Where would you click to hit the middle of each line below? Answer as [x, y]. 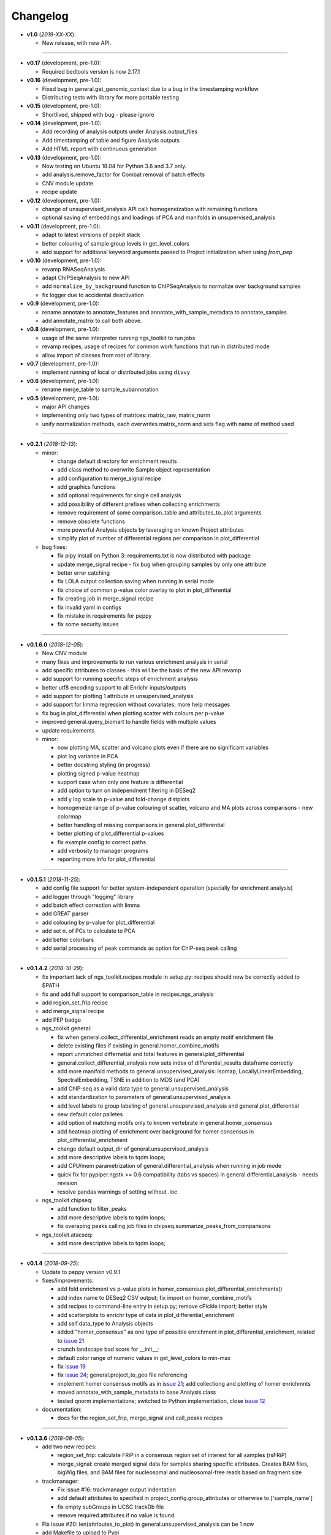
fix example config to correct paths [102, 842]
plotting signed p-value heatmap [99, 773]
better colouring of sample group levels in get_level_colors [116, 243]
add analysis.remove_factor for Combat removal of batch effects [124, 174]
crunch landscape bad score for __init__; [108, 1349]
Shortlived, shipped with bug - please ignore [98, 114]
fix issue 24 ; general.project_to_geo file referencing [122, 1375]
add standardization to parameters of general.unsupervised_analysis [144, 1097]
